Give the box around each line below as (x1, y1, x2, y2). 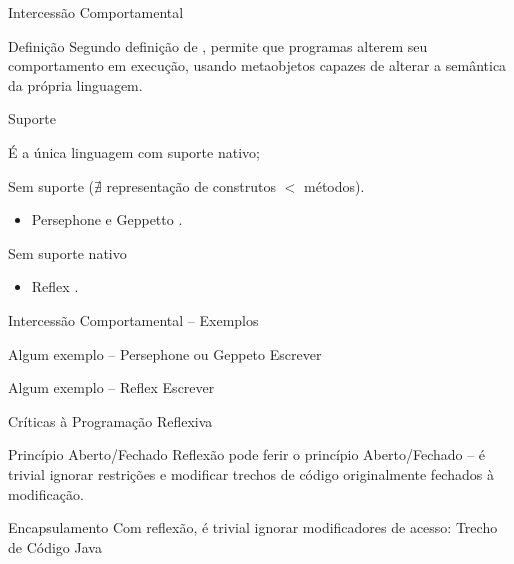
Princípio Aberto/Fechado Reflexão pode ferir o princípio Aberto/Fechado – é (8, 444, 486, 465)
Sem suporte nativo (8, 242, 127, 263)
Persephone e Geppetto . (31, 209, 183, 230)
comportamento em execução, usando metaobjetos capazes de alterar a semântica (8, 55, 507, 76)
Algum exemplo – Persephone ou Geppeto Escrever (8, 343, 322, 364)
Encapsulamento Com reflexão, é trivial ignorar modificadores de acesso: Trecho (8, 517, 498, 538)
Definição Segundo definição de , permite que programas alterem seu (8, 35, 428, 56)
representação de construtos (106, 175, 277, 196)
